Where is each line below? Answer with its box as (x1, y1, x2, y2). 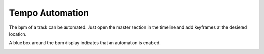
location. (9, 31, 27, 36)
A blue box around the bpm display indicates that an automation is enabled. (9, 40, 161, 46)
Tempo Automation (9, 7, 89, 18)
